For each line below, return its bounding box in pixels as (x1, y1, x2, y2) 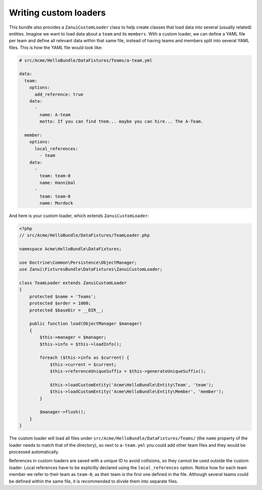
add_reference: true (34, 91, 83, 97)
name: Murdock (39, 200, 73, 206)
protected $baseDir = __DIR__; (29, 307, 104, 313)
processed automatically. (9, 449, 59, 455)
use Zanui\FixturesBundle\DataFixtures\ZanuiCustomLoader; (19, 267, 163, 272)
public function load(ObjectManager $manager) (29, 321, 143, 326)
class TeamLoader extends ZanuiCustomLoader (19, 280, 127, 286)
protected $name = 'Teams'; (29, 294, 97, 299)
